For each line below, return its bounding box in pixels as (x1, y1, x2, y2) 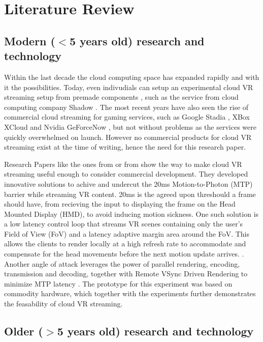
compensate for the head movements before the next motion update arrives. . (4, 248, 244, 259)
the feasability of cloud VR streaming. (4, 298, 123, 309)
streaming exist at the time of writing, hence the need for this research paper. (4, 141, 246, 152)
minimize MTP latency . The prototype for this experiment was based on (4, 278, 233, 289)
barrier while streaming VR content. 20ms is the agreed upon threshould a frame (4, 188, 256, 199)
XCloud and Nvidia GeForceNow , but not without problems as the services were (4, 121, 256, 132)
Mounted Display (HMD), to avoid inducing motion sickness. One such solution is (4, 208, 259, 219)
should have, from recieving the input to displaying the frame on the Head (4, 198, 236, 209)
